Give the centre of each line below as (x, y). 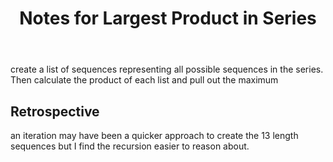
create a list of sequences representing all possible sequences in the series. (167, 69)
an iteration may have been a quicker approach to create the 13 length (154, 135)
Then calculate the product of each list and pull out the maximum (144, 80)
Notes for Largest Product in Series (168, 18)
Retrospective (55, 111)
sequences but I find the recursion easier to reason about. (130, 146)
